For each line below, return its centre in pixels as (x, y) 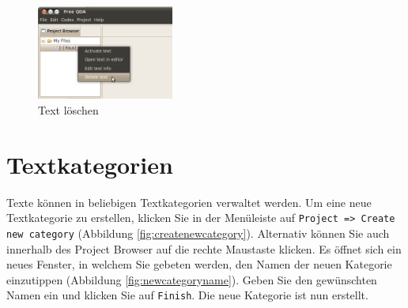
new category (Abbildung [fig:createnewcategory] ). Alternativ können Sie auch (198, 233)
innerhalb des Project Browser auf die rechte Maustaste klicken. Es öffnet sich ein (204, 248)
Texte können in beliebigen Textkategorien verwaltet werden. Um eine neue (189, 202)
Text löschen (68, 109)
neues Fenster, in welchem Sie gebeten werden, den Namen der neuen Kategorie (199, 264)
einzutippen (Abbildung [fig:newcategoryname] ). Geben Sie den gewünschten (192, 279)
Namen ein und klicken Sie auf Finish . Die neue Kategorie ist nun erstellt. (187, 295)
